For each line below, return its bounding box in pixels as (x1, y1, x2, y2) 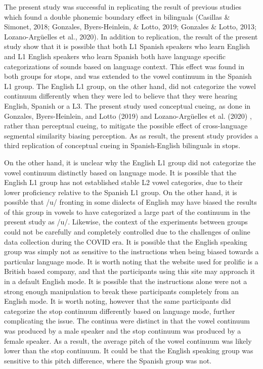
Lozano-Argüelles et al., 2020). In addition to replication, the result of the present (4, 31, 258, 41)
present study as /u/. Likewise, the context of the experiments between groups (4, 216, 248, 227)
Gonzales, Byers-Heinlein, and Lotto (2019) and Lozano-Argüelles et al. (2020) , (4, 110, 252, 121)
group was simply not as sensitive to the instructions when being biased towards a (4, 246, 259, 257)
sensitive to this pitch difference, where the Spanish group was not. (4, 355, 211, 365)
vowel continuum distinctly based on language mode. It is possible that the (4, 167, 237, 177)
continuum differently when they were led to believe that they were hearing (4, 90, 238, 101)
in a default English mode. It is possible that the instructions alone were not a (4, 276, 247, 287)
